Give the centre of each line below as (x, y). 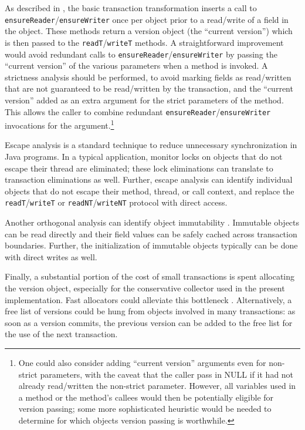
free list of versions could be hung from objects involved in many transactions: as (150, 311)
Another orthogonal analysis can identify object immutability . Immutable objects (152, 222)
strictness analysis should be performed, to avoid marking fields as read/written (148, 77)
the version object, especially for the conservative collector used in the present (145, 288)
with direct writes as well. (51, 256)
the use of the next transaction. (61, 334)
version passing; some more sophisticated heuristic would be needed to (145, 409)
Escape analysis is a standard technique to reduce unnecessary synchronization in (151, 145)
